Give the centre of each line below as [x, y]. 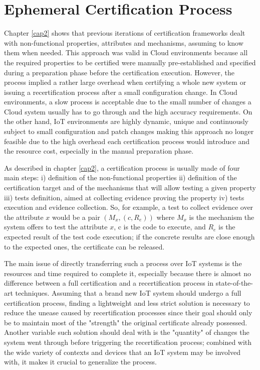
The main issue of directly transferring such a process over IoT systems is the [123, 263]
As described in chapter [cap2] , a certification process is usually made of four [122, 167]
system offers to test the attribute [56, 227]
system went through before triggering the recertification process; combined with [128, 342]
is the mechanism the [222, 217]
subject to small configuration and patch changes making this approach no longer [129, 131]
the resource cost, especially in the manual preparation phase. [99, 151]
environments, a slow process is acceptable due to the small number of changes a [128, 102]
